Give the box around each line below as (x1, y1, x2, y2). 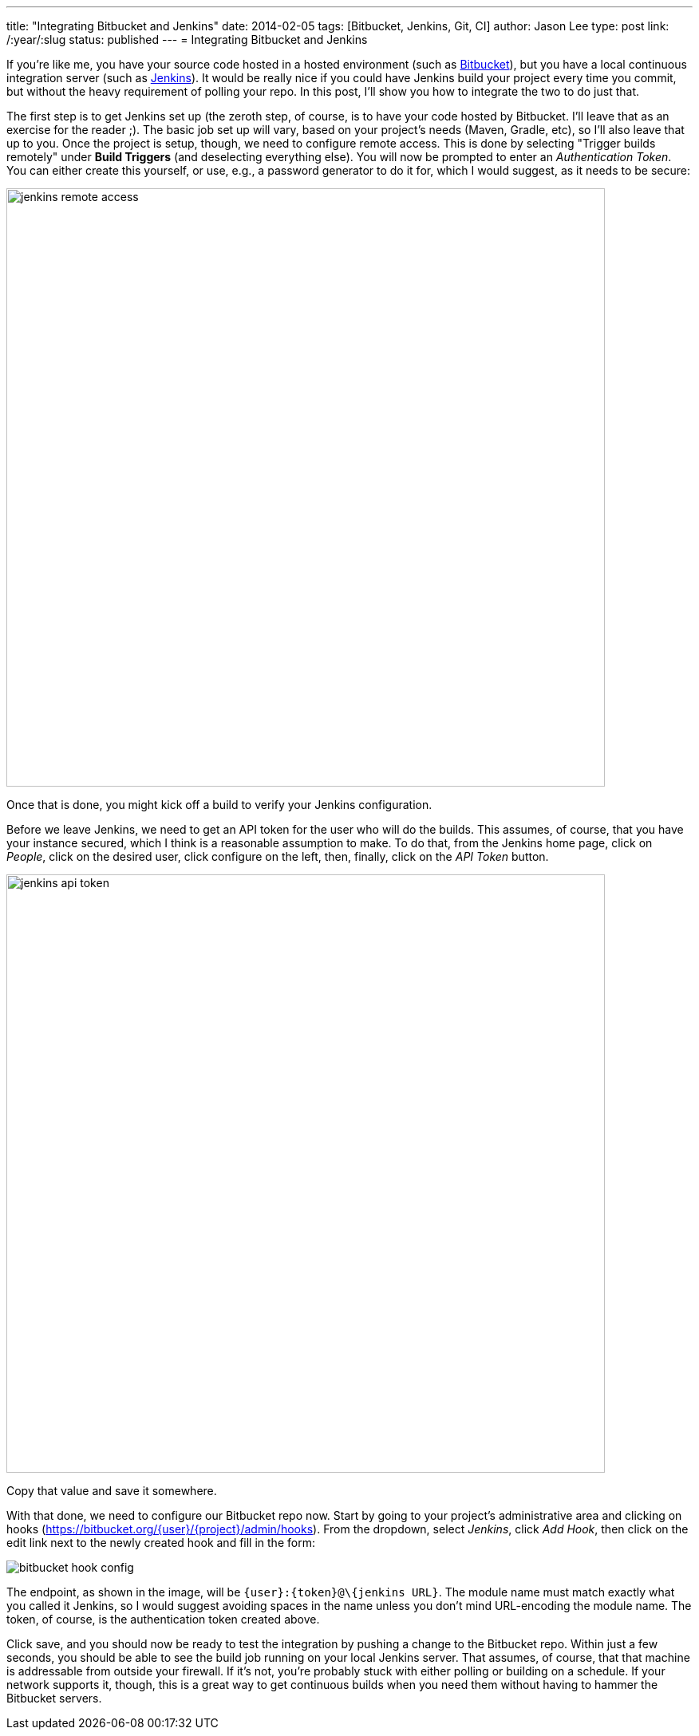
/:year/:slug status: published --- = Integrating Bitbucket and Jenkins (6, 33, 368, 46)
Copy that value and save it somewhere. (6, 1484, 217, 1497)
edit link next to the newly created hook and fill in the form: (6, 1536, 315, 1549)
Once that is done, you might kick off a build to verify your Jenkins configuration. (6, 798, 432, 811)
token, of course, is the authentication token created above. (6, 1612, 320, 1626)
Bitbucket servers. (6, 1691, 102, 1705)
